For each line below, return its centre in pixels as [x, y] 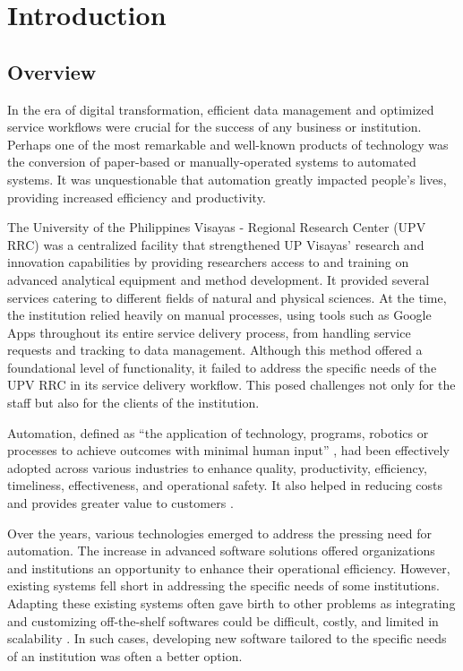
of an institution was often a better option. [125, 655]
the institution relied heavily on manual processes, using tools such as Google [219, 315]
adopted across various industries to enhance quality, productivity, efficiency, [217, 467]
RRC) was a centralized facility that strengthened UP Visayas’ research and [216, 244]
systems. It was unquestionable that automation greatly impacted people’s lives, [227, 179]
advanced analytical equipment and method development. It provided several [219, 279]
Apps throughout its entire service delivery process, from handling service [209, 332]
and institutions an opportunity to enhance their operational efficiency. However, [229, 568]
